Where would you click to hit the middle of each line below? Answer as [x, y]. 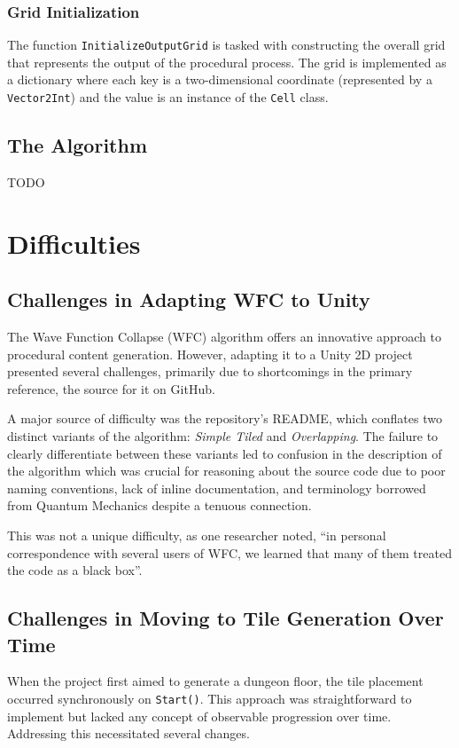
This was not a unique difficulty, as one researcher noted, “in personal [197, 535]
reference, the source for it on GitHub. [111, 388]
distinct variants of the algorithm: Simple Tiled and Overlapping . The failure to [223, 436]
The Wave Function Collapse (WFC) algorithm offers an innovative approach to [224, 337]
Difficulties [74, 243]
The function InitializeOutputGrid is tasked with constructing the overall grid [226, 45]
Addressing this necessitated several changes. [128, 733]
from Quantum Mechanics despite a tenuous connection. [159, 505]
